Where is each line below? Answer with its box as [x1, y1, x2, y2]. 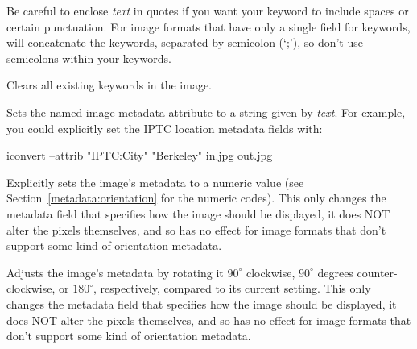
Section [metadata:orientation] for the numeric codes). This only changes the [6, 189, 386, 206]
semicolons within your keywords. [6, 49, 171, 66]
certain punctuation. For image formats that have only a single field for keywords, [6, 18, 411, 35]
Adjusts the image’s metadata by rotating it [6, 264, 224, 280]
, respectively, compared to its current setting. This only [93, 280, 371, 297]
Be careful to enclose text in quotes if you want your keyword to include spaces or [6, 2, 409, 19]
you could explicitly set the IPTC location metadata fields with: [6, 119, 323, 136]
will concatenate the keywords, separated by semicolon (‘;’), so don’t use [6, 34, 363, 51]
